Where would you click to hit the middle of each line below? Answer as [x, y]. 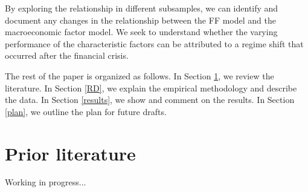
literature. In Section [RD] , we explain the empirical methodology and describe [151, 88]
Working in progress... [46, 182]
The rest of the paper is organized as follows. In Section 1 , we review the [140, 75]
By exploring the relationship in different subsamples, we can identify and [142, 8]
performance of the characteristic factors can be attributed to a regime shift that [154, 43]
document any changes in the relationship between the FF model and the [140, 20]
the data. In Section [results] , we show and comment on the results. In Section [150, 100]
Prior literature [70, 153]
